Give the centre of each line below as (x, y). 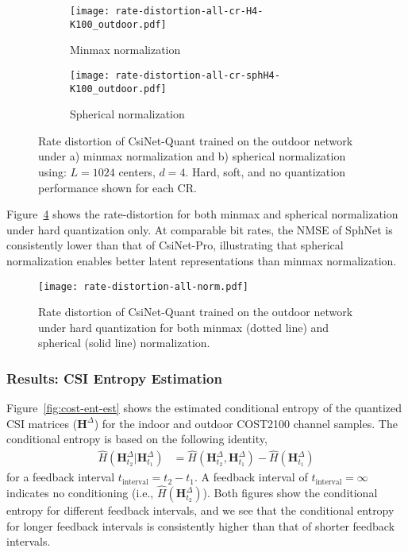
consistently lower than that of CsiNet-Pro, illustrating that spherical (175, 245)
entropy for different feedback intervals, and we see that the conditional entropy (200, 510)
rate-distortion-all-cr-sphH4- (198, 75)
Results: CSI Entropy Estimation (114, 378)
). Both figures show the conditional (290, 493)
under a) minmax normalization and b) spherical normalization (192, 156)
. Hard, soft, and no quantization (265, 172)
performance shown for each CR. (117, 187)
